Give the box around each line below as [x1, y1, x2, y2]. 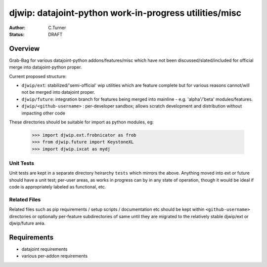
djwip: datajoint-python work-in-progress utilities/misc [9, 7, 242, 18]
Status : [9, 31, 25, 37]
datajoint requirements [21, 246, 68, 252]
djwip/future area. [9, 220, 45, 227]
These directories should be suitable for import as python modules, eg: [9, 119, 154, 125]
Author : [9, 25, 26, 31]
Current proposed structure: [9, 73, 67, 79]
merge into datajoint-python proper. [9, 64, 82, 70]
